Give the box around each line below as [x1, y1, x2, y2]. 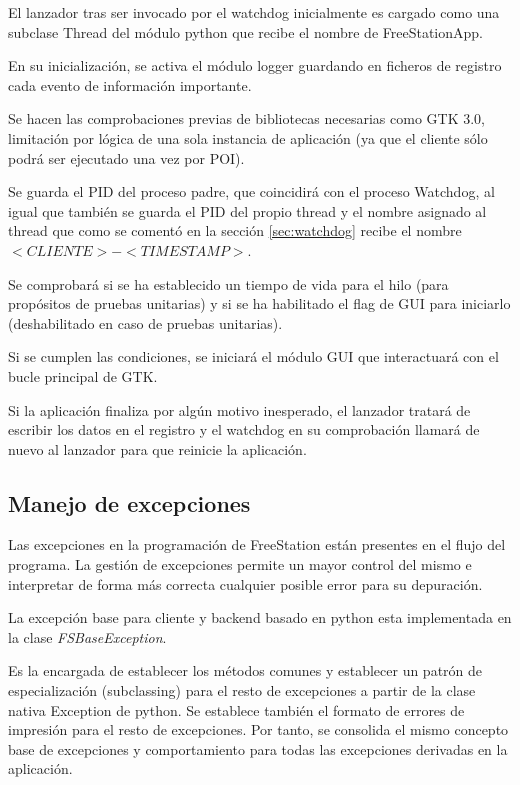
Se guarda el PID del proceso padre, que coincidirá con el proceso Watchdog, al [8, 181, 495, 202]
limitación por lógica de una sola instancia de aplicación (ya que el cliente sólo [8, 127, 488, 148]
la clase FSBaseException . [8, 626, 167, 647]
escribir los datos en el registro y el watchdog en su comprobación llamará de [8, 419, 480, 440]
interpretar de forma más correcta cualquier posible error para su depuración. [8, 573, 483, 594]
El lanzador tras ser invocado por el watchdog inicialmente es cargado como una [8, 2, 500, 22]
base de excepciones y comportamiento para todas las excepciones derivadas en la [8, 738, 508, 759]
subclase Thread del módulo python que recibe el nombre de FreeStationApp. [8, 21, 483, 42]
